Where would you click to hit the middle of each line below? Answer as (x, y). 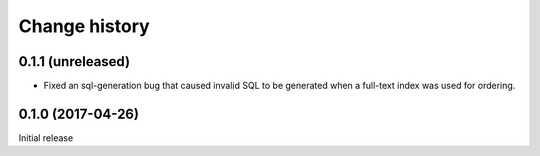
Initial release (46, 137)
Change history (84, 26)
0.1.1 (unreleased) (74, 61)
